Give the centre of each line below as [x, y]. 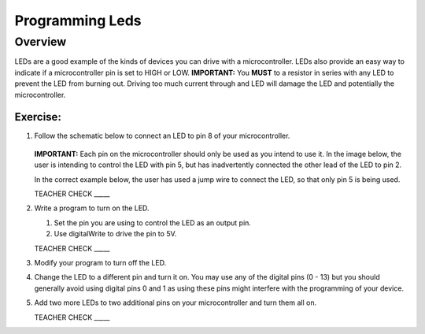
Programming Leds [78, 20]
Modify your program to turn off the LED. [100, 262]
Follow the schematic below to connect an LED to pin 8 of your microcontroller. [162, 136]
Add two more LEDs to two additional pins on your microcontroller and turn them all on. [176, 302]
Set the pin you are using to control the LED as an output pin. [153, 223]
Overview [41, 42]
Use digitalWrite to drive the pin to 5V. [115, 234]
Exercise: [38, 117]
